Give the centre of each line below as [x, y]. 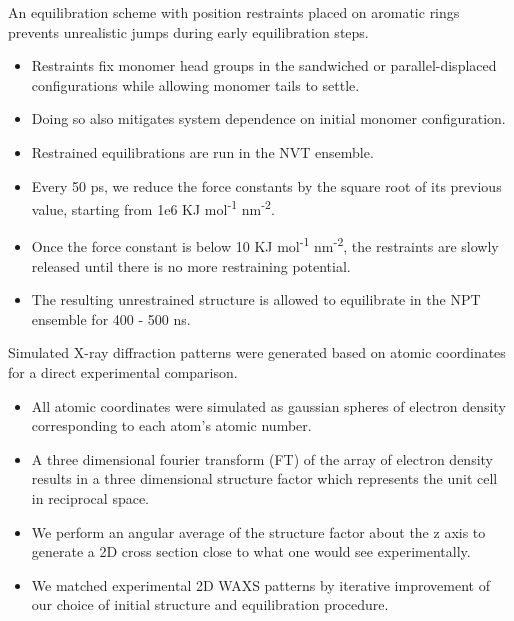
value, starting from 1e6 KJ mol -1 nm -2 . [153, 207]
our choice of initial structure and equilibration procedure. [210, 604]
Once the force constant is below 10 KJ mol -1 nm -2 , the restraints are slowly [265, 245]
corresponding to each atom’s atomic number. [171, 425]
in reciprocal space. [90, 498]
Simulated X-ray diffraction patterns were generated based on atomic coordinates [257, 352]
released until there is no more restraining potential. [191, 265]
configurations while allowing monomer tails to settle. [195, 84]
